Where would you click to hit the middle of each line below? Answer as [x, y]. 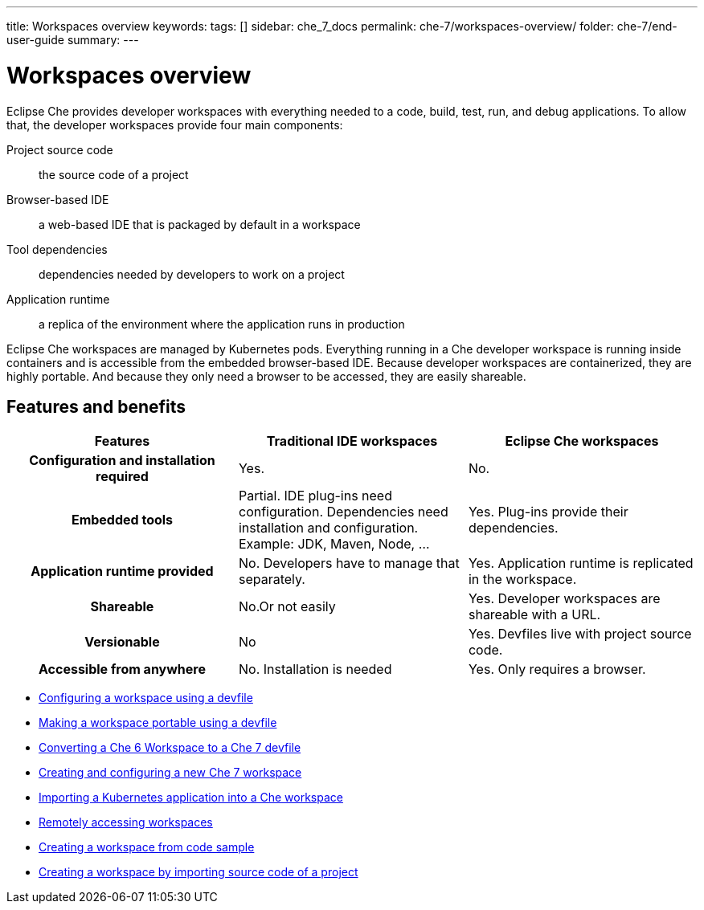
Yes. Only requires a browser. [557, 669]
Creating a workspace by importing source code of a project [199, 872]
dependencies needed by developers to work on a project [192, 274]
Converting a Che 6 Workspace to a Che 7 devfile [170, 748]
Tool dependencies [57, 249]
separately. [272, 579]
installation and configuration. [328, 528]
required [122, 477]
